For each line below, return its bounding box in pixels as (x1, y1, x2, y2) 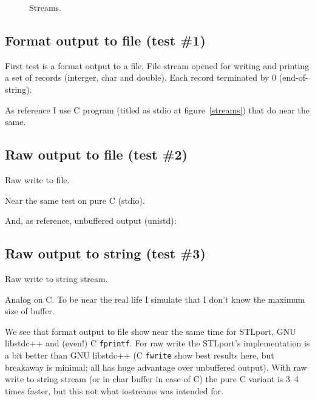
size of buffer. (5, 305, 55, 317)
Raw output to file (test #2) (5, 145, 188, 164)
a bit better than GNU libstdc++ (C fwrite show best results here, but (5, 348, 274, 361)
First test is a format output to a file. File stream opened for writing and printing (5, 59, 310, 72)
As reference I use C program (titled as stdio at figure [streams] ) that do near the (5, 103, 310, 116)
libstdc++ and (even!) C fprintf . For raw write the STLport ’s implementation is (5, 337, 310, 349)
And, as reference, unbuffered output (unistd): (5, 214, 177, 227)
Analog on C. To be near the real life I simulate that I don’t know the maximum (5, 292, 305, 305)
